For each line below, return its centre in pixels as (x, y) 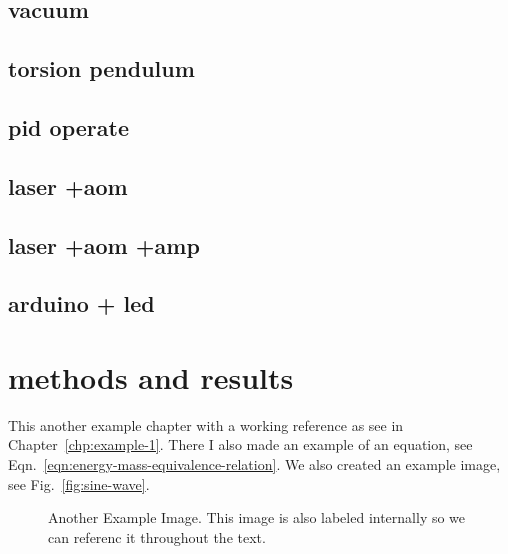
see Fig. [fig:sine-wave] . (79, 483)
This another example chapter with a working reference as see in (206, 424)
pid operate (68, 126)
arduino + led (81, 303)
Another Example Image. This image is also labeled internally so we (257, 517)
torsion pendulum (101, 68)
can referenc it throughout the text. (157, 536)
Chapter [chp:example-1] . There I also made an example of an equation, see (240, 444)
